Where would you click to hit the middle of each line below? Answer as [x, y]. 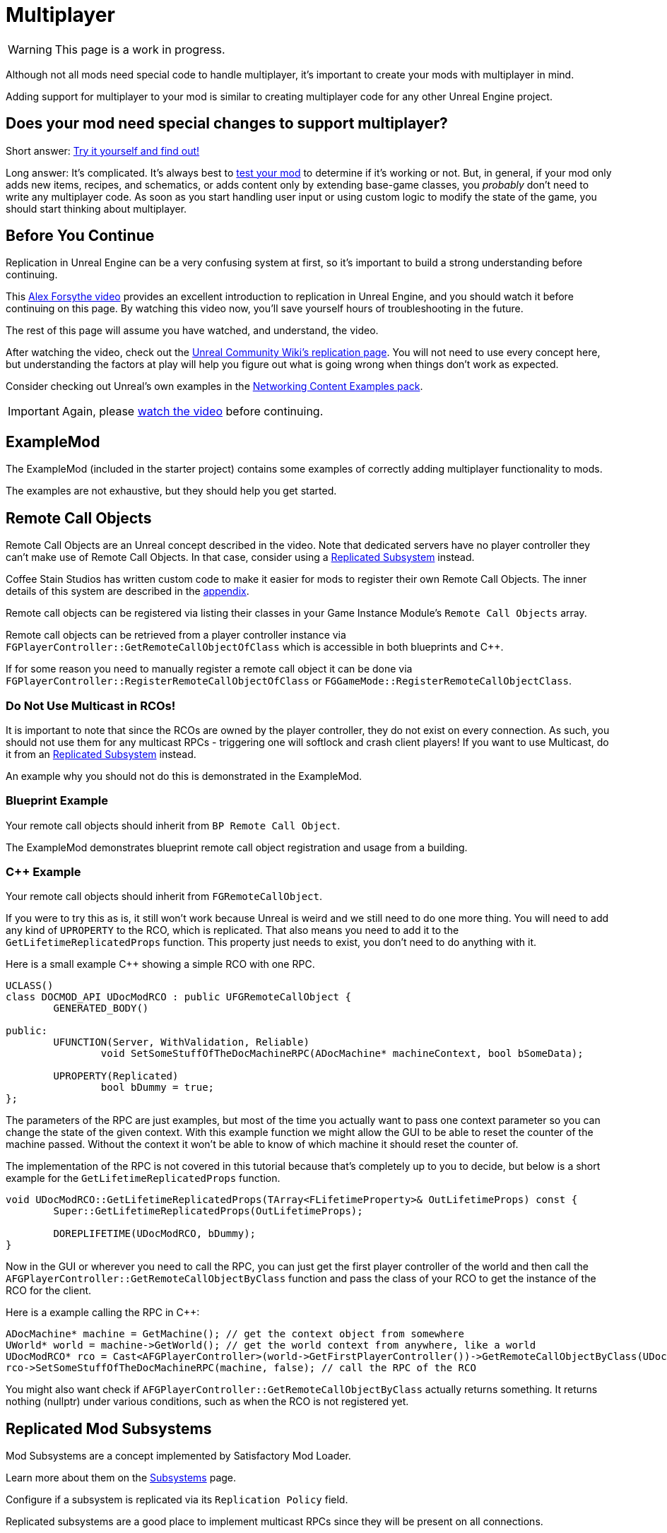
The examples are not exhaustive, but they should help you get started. [171, 491]
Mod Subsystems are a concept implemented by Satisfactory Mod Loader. [178, 1456]
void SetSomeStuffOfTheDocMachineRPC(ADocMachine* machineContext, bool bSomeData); [342, 1054]
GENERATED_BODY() [101, 1008]
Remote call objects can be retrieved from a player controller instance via [176, 635]
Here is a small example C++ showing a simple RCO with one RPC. [160, 964]
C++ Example [43, 872]
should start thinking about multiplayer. [96, 208]
